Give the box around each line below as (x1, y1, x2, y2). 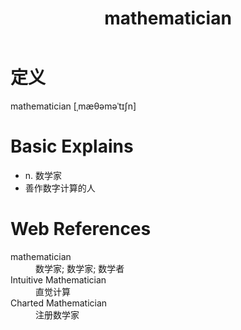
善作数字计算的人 (24, 182, 96, 194)
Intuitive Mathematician (10, 273, 107, 286)
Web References (10, 218, 152, 241)
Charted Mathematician (10, 297, 108, 309)
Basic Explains (10, 135, 134, 158)
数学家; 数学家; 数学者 (35, 262, 125, 274)
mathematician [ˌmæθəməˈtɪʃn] (10, 100, 137, 112)
